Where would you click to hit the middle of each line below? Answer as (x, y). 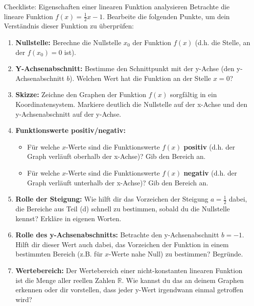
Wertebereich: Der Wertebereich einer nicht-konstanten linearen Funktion (129, 270)
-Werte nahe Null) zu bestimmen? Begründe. (176, 254)
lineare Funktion (29, 16)
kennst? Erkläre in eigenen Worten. (68, 218)
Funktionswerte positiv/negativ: (70, 130)
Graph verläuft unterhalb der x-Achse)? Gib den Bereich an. (118, 182)
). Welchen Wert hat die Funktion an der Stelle (140, 78)
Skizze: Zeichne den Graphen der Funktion (81, 94)
